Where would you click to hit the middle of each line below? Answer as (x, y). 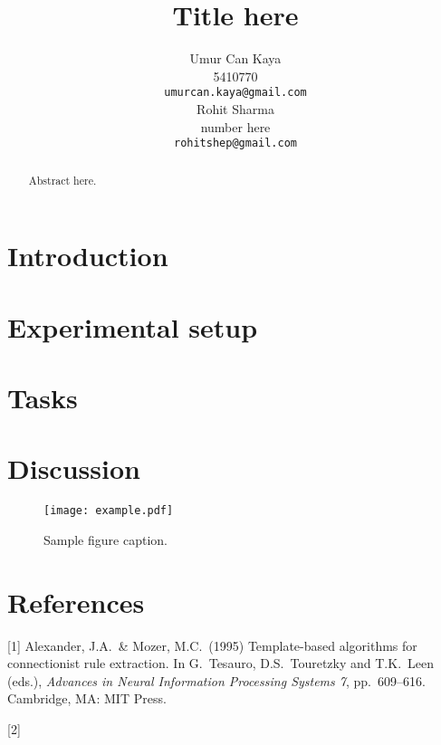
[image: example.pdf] (109, 511)
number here (235, 126)
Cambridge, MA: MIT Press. (87, 698)
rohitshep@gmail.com (235, 143)
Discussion (74, 468)
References (76, 602)
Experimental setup (133, 326)
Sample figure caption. (105, 539)
